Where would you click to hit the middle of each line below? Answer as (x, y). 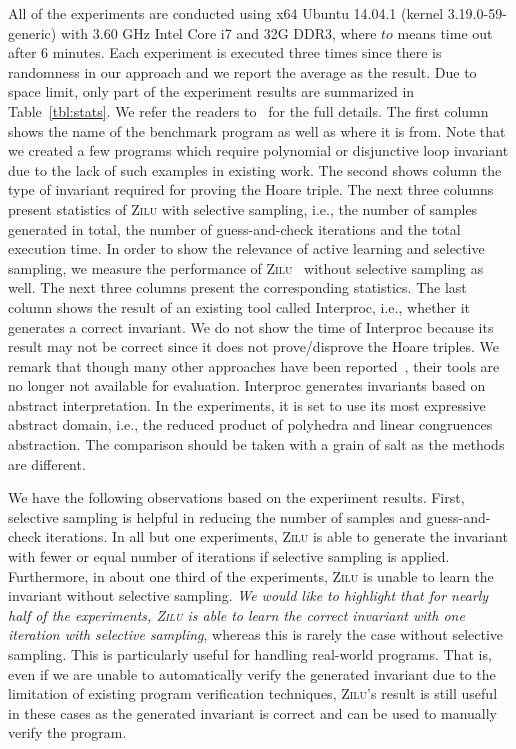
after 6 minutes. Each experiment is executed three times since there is (225, 52)
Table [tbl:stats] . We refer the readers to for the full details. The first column (248, 110)
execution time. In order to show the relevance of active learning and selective (246, 248)
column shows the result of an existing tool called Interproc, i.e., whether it (239, 306)
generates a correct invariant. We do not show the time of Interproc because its (251, 326)
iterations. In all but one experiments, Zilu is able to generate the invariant (276, 536)
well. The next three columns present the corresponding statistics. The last (237, 287)
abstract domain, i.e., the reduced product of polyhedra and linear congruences (250, 424)
